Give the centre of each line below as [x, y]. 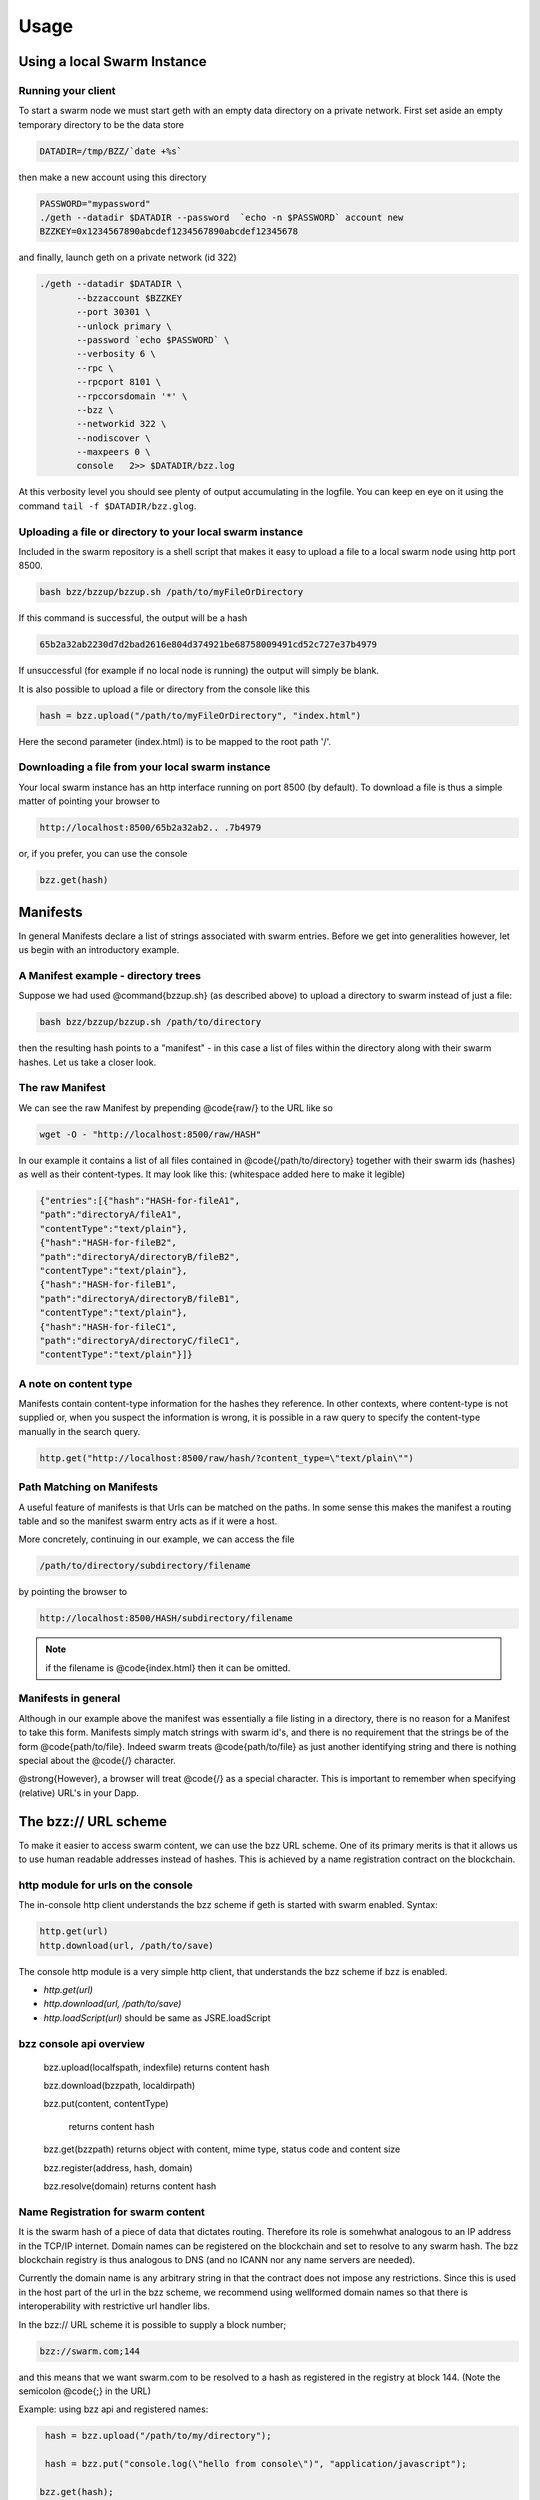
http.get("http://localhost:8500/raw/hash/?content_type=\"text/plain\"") [227, 1458]
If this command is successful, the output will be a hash [133, 618]
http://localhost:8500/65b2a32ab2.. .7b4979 [150, 828]
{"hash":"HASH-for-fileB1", [108, 1284]
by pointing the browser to [73, 1592]
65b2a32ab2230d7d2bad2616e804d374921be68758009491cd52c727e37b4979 [208, 644]
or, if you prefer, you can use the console [103, 854]
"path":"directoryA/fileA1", [111, 1214]
